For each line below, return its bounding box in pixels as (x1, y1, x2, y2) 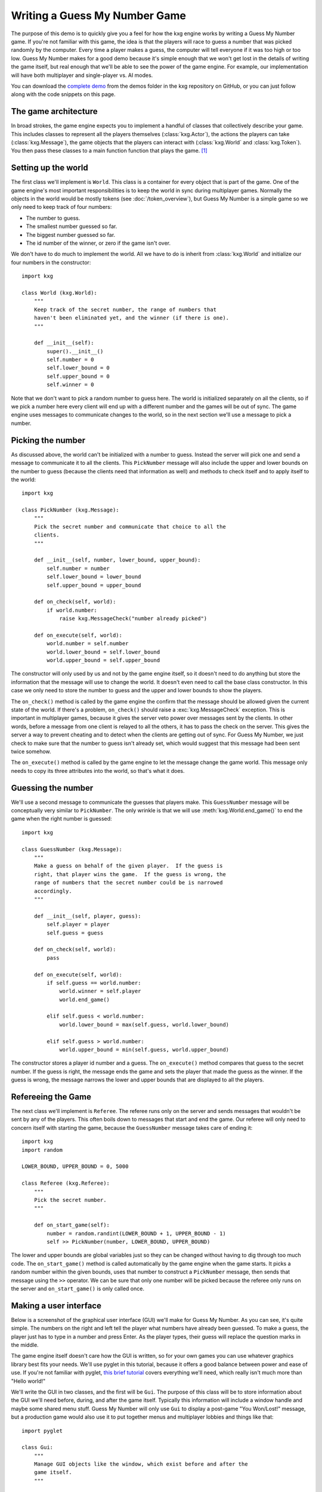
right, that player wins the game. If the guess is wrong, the (33, 871, 226, 877)
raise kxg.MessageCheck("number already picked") (59, 615, 208, 622)
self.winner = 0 (47, 381, 94, 388)
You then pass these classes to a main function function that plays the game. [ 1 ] (11, 147, 208, 155)
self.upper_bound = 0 (47, 373, 110, 380)
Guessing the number (11, 782, 94, 793)
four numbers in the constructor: (11, 258, 91, 266)
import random (21, 1146, 63, 1153)
